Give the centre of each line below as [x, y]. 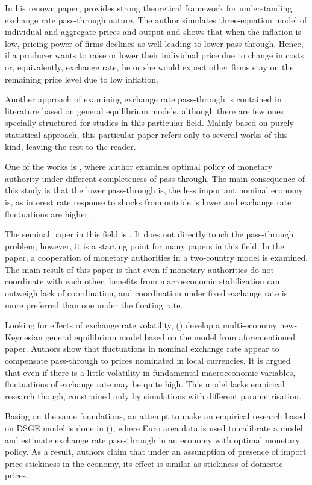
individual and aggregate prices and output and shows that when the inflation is [153, 32]
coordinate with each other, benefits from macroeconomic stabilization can [142, 281]
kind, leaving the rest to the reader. [70, 146]
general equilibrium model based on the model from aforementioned [170, 336]
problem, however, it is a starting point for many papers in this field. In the [145, 246]
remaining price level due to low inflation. [82, 79]
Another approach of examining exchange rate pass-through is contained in [143, 99]
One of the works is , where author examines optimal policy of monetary [139, 167]
